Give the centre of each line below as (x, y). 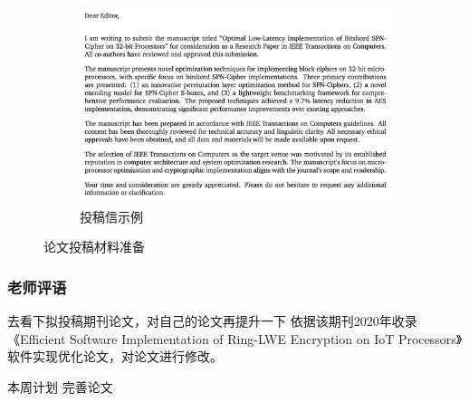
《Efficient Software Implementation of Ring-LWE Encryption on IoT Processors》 (235, 338)
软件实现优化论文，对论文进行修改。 (115, 356)
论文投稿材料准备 (94, 247)
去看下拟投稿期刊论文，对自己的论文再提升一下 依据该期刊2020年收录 (212, 321)
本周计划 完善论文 (60, 386)
